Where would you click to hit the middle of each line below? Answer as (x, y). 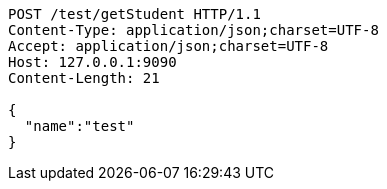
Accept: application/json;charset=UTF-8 (168, 46)
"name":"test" (79, 126)
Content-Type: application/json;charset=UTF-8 (193, 30)
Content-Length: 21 (84, 78)
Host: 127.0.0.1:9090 (92, 62)
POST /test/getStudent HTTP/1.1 (134, 14)
